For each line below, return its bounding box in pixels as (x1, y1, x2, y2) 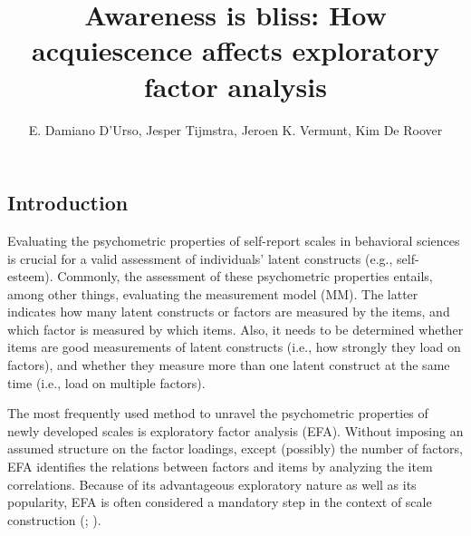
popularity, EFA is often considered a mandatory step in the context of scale (7, 492, 432, 512)
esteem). (7, 267, 53, 286)
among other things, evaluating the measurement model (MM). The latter (7, 284, 418, 303)
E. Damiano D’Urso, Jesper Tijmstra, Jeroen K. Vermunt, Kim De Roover (28, 120, 443, 139)
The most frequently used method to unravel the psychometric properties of (7, 404, 428, 423)
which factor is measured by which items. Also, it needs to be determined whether (7, 319, 464, 338)
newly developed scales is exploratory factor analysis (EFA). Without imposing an (7, 421, 464, 440)
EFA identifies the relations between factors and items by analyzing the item (7, 457, 433, 476)
